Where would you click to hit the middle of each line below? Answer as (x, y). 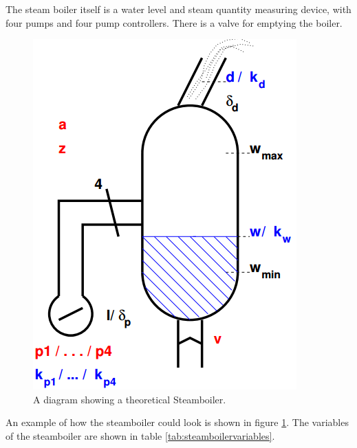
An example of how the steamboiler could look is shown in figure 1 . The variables (177, 422)
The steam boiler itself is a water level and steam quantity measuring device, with (178, 9)
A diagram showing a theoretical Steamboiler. (130, 399)
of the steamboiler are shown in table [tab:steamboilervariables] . (140, 435)
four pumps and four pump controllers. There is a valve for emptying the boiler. (174, 22)
